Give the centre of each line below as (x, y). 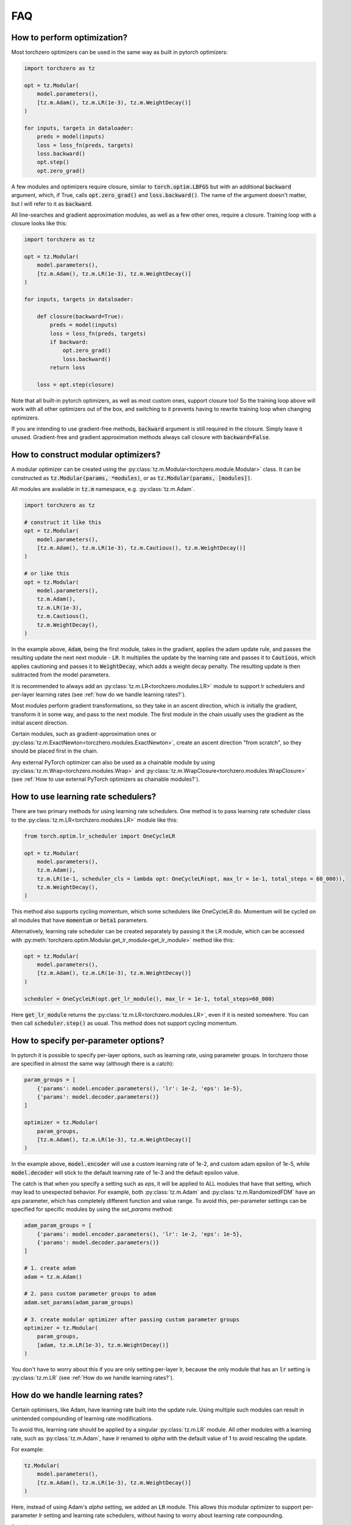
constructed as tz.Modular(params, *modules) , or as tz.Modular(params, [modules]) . (132, 478)
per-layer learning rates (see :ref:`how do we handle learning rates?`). (99, 694)
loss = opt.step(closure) (76, 385)
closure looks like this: (39, 223)
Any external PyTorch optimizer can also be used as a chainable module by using (113, 762)
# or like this (47, 574)
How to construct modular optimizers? (86, 455)
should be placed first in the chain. (55, 751)
